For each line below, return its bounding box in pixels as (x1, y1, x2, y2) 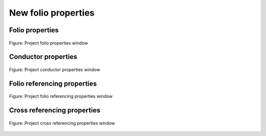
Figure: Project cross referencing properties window (9, 120, 115, 126)
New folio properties (9, 7, 95, 18)
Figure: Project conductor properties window (9, 67, 100, 72)
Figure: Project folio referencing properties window (9, 93, 113, 99)
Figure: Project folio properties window (9, 40, 88, 46)
